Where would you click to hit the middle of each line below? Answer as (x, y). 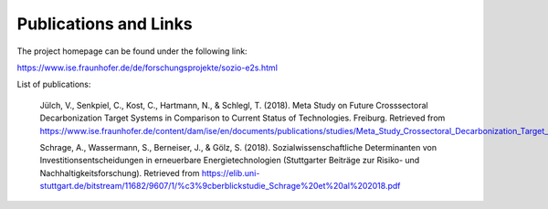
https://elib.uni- (231, 172)
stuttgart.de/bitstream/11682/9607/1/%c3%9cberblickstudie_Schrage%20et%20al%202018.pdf (220, 186)
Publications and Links (105, 24)
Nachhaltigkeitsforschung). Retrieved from (120, 172)
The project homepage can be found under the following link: (132, 51)
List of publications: (54, 84)
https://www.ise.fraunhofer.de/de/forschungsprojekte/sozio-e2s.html (148, 68)
